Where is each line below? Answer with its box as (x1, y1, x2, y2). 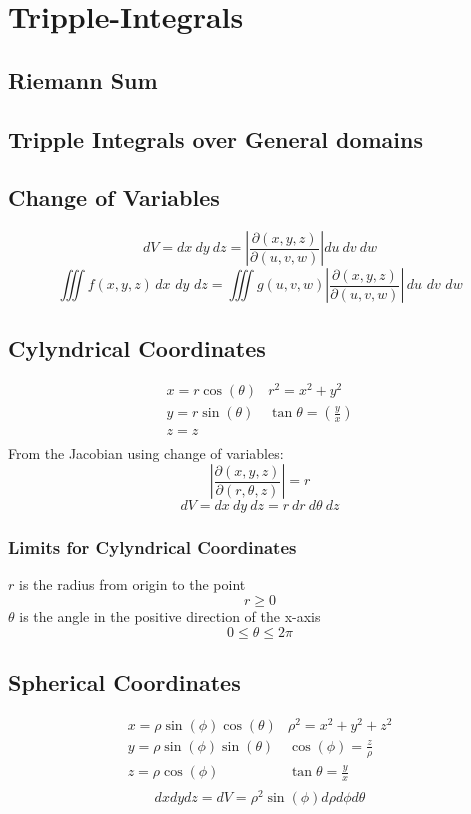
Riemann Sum (8, 64, 158, 95)
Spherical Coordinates (8, 666, 241, 697)
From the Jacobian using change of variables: (8, 442, 284, 463)
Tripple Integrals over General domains (8, 123, 424, 154)
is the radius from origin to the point (18, 574, 246, 595)
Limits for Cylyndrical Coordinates (8, 535, 297, 560)
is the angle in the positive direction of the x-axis (19, 605, 321, 626)
